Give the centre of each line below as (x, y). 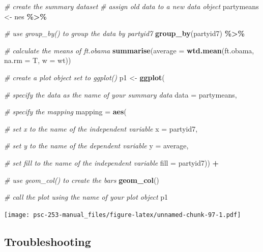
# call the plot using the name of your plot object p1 (86, 197)
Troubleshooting (48, 241)
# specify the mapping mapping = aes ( (65, 112)
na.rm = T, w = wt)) (38, 60)
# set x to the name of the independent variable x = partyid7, (101, 128)
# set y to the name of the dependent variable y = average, (96, 146)
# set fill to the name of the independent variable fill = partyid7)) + (112, 162)
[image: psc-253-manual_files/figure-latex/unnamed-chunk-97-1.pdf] (123, 215)
